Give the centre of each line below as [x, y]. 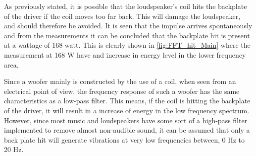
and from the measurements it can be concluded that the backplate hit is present [127, 35]
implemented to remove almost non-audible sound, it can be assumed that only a [127, 130]
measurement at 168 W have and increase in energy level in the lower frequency [125, 54]
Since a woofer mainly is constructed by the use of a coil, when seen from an [120, 81]
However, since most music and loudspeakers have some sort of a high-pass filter [126, 120]
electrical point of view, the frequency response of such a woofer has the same [122, 91]
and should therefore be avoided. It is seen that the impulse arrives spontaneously [128, 26]
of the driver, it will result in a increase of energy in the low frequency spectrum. [127, 110]
